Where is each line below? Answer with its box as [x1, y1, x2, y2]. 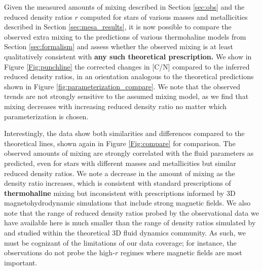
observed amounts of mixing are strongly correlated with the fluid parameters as [4, 148, 254, 158]
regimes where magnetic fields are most [120, 247, 242, 258]
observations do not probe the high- [4, 247, 115, 258]
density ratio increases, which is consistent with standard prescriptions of [4, 178, 231, 188]
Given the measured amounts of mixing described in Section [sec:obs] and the [4, 2, 245, 12]
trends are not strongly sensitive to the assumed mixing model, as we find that [4, 91, 249, 101]
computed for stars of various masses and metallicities [80, 11, 248, 22]
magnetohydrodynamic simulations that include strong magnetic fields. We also [4, 197, 251, 208]
